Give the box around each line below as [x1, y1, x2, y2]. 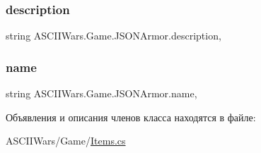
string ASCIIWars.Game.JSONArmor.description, [6, 28, 221, 43]
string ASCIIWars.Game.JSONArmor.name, [6, 86, 197, 101]
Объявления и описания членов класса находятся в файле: [6, 109, 256, 124]
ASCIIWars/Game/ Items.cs [6, 133, 126, 148]
